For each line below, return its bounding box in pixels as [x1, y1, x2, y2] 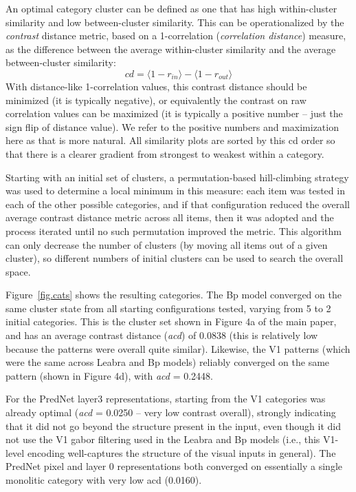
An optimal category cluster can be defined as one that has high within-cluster [5, 1, 337, 15]
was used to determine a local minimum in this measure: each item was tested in [5, 183, 345, 198]
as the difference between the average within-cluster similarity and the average [5, 41, 336, 56]
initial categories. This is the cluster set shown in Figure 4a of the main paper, [5, 314, 337, 329]
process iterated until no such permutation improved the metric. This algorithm [5, 223, 342, 238]
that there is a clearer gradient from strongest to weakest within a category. [5, 146, 324, 161]
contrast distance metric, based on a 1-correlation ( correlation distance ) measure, [5, 28, 346, 43]
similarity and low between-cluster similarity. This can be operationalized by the [5, 14, 344, 29]
